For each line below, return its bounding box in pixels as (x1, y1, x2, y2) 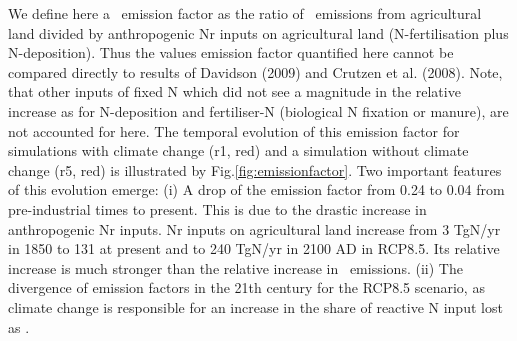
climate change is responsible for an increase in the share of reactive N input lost (8, 296, 503, 317)
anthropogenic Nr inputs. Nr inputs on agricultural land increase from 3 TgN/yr (8, 218, 501, 239)
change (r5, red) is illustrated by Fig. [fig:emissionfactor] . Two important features (8, 159, 502, 180)
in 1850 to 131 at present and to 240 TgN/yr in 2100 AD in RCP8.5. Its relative (8, 238, 500, 259)
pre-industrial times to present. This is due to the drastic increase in (8, 198, 427, 219)
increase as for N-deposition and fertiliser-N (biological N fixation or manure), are (8, 100, 509, 121)
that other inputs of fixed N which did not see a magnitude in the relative (8, 81, 461, 102)
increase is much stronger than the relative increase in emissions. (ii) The (8, 257, 463, 278)
